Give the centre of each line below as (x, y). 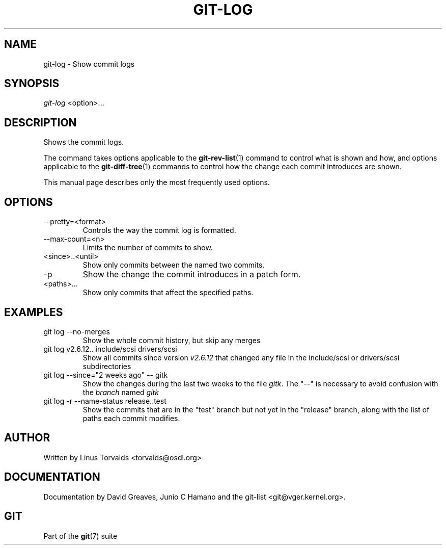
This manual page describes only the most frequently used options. (157, 182)
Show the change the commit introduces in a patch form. (192, 274)
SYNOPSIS (32, 84)
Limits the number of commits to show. (148, 248)
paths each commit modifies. (131, 418)
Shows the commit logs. (84, 142)
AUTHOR (27, 438)
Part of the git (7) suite (80, 536)
